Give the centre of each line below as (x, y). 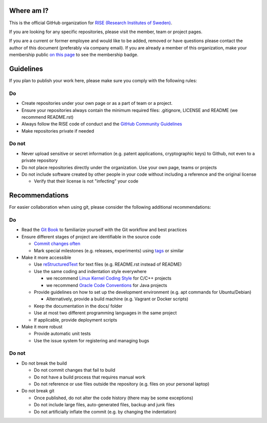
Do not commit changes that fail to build (75, 370)
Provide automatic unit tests (62, 333)
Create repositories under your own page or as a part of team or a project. (97, 103)
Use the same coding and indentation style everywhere (90, 271)
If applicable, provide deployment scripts (75, 320)
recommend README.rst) (47, 117)
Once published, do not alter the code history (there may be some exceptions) (114, 398)
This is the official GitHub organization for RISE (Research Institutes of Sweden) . (91, 23)
